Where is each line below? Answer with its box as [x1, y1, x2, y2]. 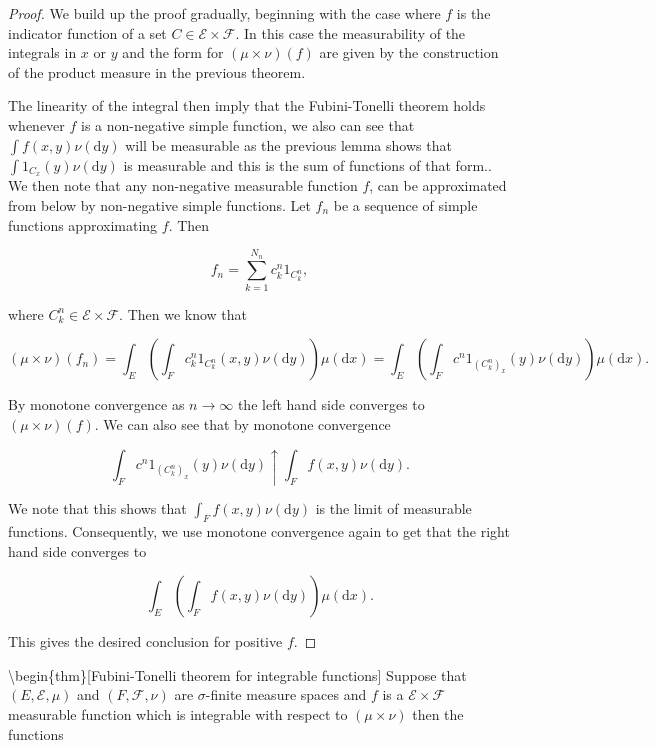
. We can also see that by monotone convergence [94, 413, 391, 434]
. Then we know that [119, 303, 248, 324]
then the [412, 703, 464, 724]
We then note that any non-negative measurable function [8, 175, 358, 196]
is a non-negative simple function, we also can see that [81, 114, 415, 135]
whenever [8, 114, 65, 135]
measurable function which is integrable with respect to [8, 703, 348, 724]
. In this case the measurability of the [235, 22, 466, 43]
